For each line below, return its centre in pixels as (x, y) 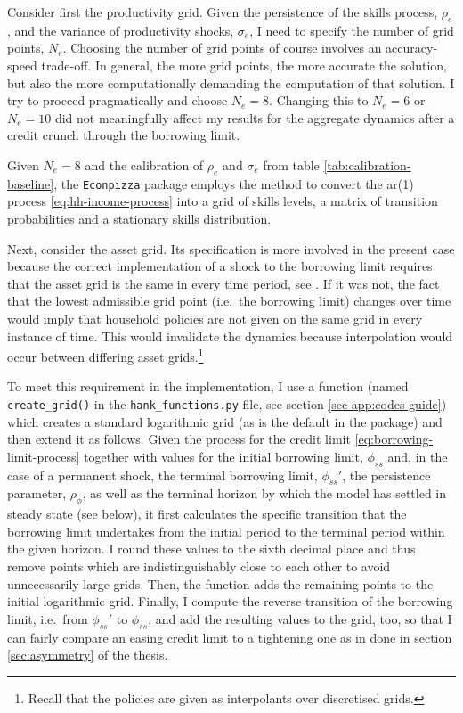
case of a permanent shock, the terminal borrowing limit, (162, 475)
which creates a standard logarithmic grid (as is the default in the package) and (225, 421)
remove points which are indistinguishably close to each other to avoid (199, 566)
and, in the (418, 456)
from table (291, 164)
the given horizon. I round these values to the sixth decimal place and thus (211, 549)
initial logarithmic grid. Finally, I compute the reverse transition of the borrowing (230, 601)
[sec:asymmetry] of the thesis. (88, 655)
